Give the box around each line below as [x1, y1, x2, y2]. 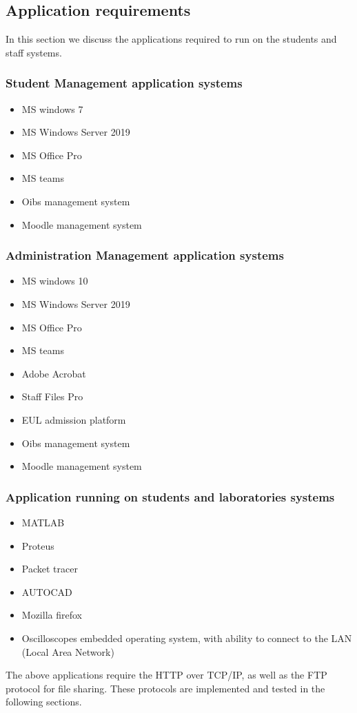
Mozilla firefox [21, 608, 82, 622]
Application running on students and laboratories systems [6, 488, 335, 505]
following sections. [6, 694, 82, 709]
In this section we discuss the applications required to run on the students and [6, 32, 337, 46]
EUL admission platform [21, 412, 126, 426]
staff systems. [6, 45, 62, 59]
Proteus [21, 538, 54, 552]
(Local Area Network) [21, 644, 114, 659]
